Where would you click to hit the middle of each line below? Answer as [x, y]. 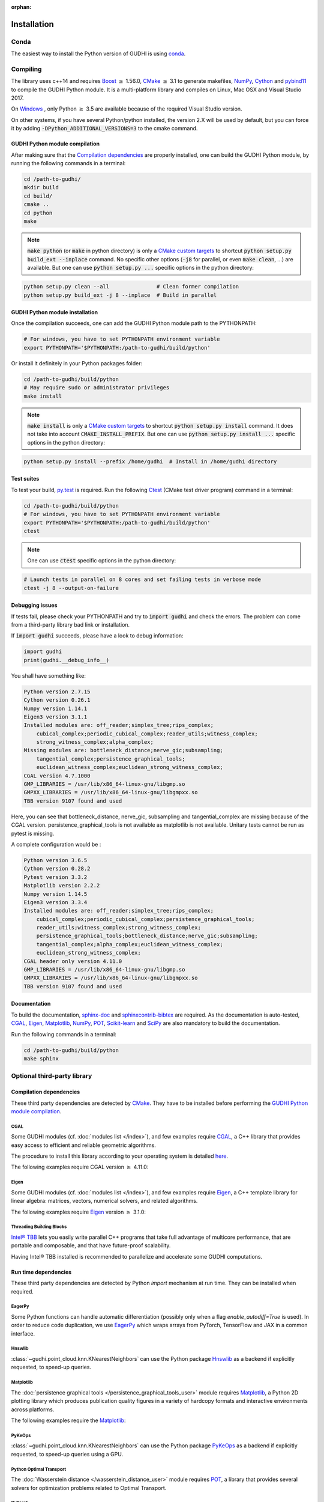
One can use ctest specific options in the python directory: [102, 561]
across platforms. [33, 1409]
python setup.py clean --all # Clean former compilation [131, 287]
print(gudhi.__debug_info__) [67, 660]
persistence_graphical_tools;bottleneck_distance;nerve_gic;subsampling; [147, 936]
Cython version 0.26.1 [57, 700]
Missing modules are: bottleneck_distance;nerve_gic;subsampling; [123, 750]
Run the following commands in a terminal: [64, 1034]
